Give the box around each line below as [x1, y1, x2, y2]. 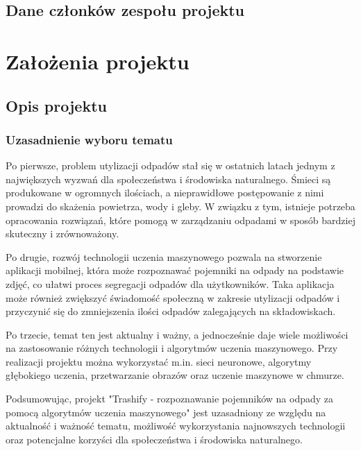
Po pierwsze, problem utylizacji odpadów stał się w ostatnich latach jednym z [6, 158, 335, 173]
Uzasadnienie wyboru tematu [6, 130, 173, 148]
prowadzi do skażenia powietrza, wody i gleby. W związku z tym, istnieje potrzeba [6, 198, 355, 213]
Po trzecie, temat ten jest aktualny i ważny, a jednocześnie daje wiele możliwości [6, 327, 349, 341]
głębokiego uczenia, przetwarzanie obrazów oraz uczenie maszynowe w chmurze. [6, 368, 344, 382]
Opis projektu [6, 94, 107, 116]
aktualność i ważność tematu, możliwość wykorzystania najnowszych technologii [6, 418, 346, 433]
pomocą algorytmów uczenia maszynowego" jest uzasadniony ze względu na [6, 405, 326, 419]
